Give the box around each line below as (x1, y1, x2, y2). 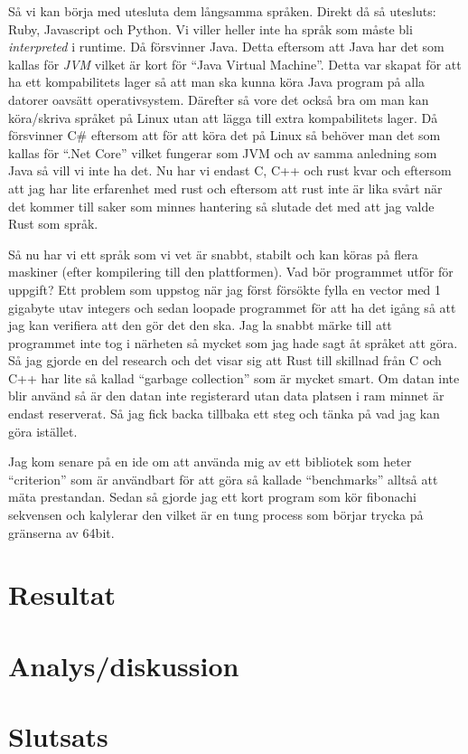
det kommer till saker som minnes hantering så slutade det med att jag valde (8, 196, 435, 215)
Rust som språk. (8, 214, 98, 233)
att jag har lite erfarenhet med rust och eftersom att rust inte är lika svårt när (8, 178, 443, 197)
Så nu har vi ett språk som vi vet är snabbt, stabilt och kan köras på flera (8, 244, 418, 263)
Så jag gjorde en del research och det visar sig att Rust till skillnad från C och (8, 351, 442, 370)
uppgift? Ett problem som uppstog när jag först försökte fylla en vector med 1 (8, 279, 442, 298)
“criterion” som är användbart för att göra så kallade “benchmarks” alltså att (8, 469, 438, 488)
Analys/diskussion (8, 646, 239, 683)
